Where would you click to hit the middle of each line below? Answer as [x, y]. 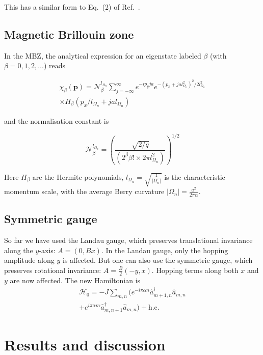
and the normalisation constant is [57, 120]
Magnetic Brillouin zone [69, 34]
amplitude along [29, 260]
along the [19, 250]
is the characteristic [195, 176]
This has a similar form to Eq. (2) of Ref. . [72, 7]
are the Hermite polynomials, [78, 176]
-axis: [47, 250]
